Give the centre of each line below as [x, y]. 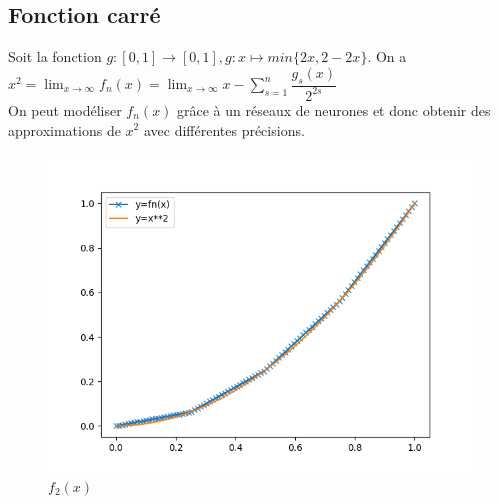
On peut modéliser [65, 109]
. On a [387, 56]
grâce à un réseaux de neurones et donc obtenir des [334, 109]
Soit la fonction [55, 56]
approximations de [64, 129]
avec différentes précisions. [224, 129]
